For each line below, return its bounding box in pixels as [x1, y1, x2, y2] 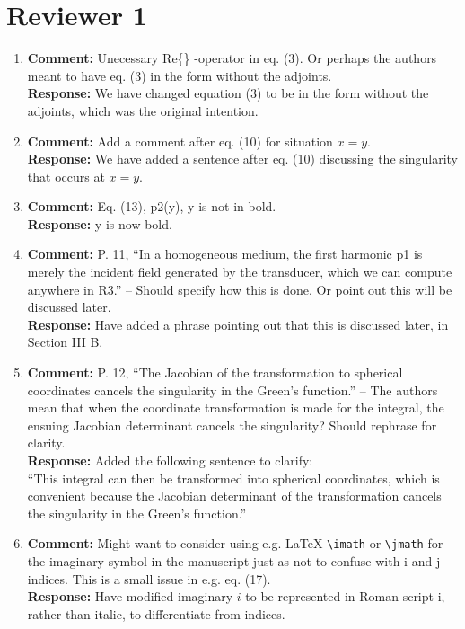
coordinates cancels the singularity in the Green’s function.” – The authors [27, 380, 438, 399]
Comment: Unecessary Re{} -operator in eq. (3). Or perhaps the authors [27, 49, 437, 67]
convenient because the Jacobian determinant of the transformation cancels [27, 486, 442, 505]
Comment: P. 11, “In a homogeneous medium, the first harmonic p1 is [27, 244, 423, 263]
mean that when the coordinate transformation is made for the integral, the [27, 398, 444, 417]
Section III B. [27, 332, 103, 351]
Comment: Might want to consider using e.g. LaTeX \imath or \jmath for [27, 534, 443, 553]
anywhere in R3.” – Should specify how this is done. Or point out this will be [27, 279, 452, 298]
